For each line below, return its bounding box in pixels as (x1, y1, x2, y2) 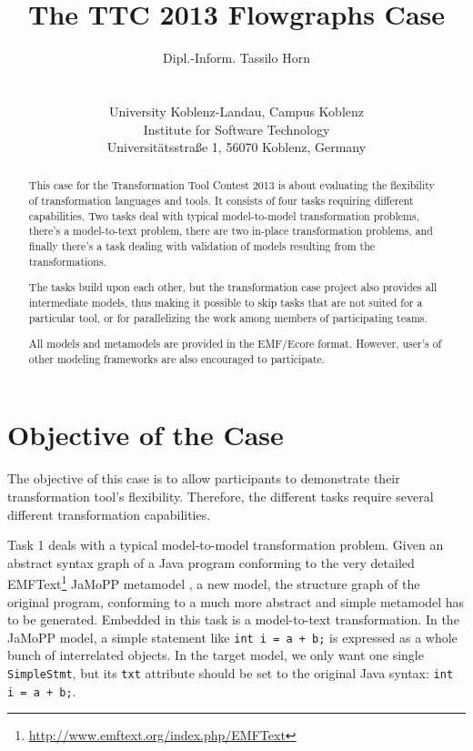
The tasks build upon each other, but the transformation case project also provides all (28, 279, 438, 295)
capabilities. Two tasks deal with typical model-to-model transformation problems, (28, 208, 419, 223)
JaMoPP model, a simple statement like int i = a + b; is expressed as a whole (7, 627, 458, 646)
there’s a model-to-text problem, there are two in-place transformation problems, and (28, 223, 433, 238)
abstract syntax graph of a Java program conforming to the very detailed (7, 553, 415, 572)
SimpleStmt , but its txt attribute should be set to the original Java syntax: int (7, 664, 454, 683)
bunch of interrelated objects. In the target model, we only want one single (7, 645, 424, 665)
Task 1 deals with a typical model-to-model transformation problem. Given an (7, 535, 444, 554)
